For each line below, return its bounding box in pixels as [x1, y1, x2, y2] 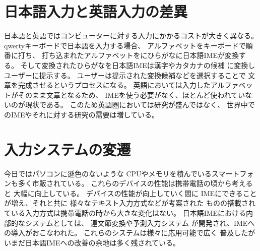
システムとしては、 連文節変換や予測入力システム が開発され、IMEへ [25, 217, 255, 228]
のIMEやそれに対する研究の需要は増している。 [4, 109, 159, 119]
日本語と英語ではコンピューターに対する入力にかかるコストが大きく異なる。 [4, 30, 258, 41]
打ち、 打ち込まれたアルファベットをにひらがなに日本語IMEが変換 [18, 50, 239, 60]
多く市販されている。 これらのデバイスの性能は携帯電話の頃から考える [18, 178, 253, 189]
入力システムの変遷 [4, 139, 131, 159]
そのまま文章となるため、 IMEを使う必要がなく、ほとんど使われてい [18, 89, 245, 100]
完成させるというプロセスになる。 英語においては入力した [18, 80, 211, 90]
